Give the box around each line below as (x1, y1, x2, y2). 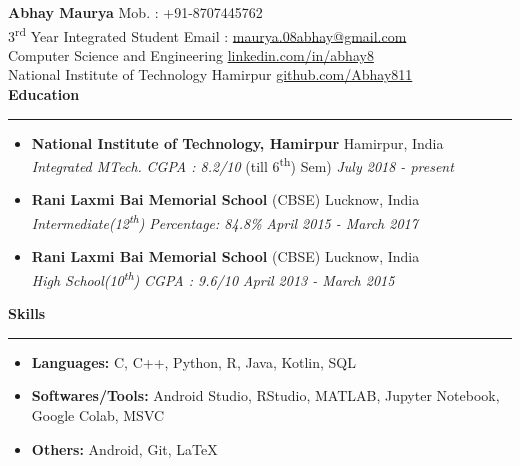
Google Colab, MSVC (31, 404, 165, 425)
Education (8, 84, 80, 105)
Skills (8, 303, 46, 324)
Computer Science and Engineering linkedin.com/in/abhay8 (8, 44, 374, 65)
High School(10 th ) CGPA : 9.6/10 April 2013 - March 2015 (31, 266, 395, 290)
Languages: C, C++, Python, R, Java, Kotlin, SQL (31, 351, 356, 372)
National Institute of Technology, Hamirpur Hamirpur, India (31, 132, 444, 153)
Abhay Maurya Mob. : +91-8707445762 (8, 2, 263, 22)
